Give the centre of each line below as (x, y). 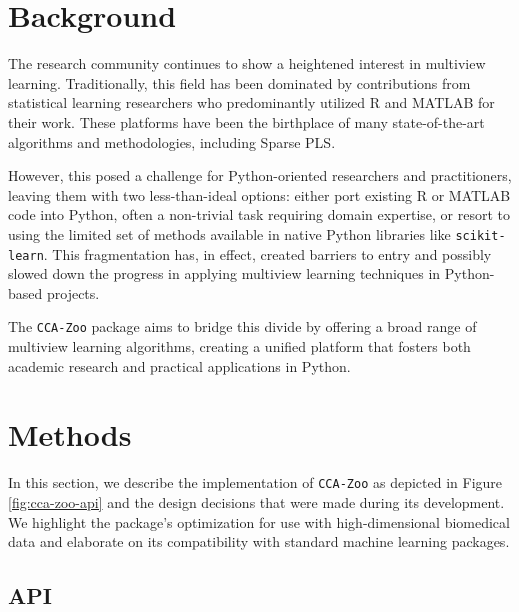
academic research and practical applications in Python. (179, 365)
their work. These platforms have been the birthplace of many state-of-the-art (246, 121)
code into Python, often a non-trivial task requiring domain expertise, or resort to (259, 214)
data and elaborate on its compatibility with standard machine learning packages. (259, 541)
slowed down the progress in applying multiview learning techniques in (224, 273)
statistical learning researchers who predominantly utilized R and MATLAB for (251, 102)
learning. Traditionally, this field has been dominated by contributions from (239, 82)
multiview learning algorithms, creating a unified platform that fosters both (239, 346)
